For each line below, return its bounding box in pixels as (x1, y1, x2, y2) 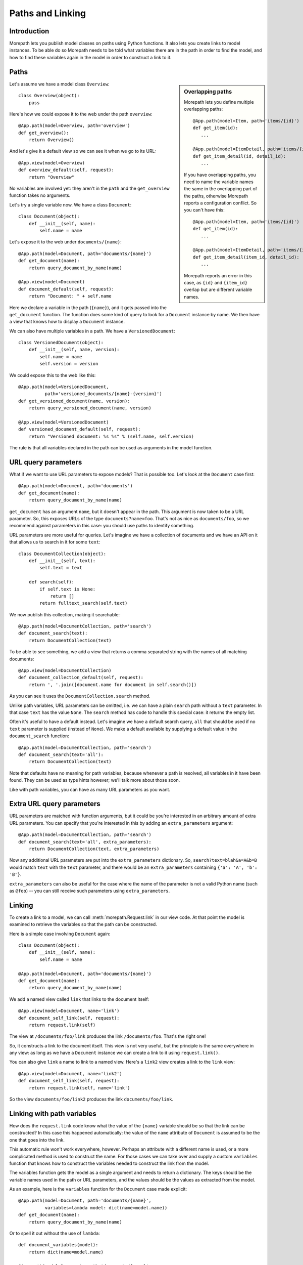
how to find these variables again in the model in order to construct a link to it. (9, 54, 172, 60)
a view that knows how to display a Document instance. (9, 319, 125, 325)
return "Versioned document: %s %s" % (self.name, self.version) (28, 433, 194, 439)
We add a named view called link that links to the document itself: (9, 996, 149, 1002)
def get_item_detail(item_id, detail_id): (192, 254, 300, 260)
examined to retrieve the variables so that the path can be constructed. (9, 921, 158, 927)
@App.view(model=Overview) (18, 160, 85, 165)
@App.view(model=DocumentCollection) (18, 668, 112, 673)
